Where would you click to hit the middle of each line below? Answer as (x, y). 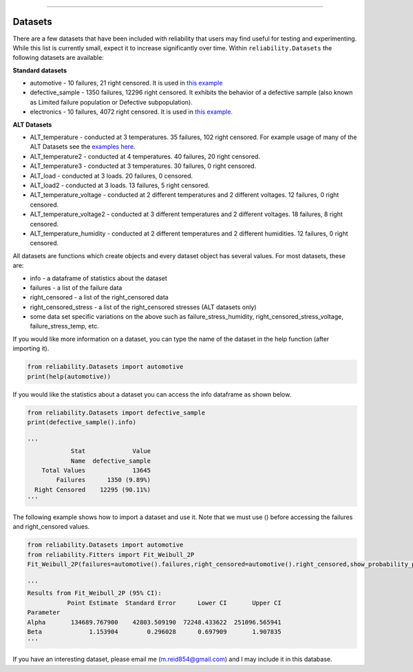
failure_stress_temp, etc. (64, 326)
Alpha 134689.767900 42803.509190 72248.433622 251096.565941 (154, 622)
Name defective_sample (111, 461)
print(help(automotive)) (69, 376)
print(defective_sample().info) (82, 422)
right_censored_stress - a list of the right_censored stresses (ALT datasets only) (143, 307)
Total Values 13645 (96, 470)
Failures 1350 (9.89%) (104, 480)
